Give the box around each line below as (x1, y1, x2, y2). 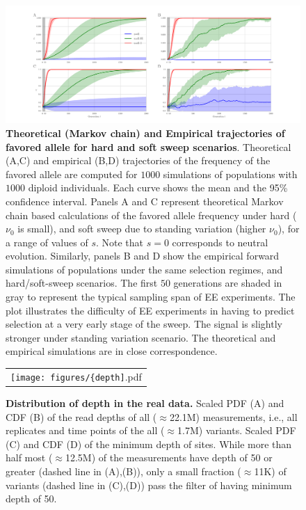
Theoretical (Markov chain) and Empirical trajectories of (6, 125, 285, 140)
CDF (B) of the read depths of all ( (6, 409, 157, 424)
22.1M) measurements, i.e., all (169, 409, 298, 424)
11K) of (254, 463, 287, 478)
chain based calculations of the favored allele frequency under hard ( (6, 207, 297, 222)
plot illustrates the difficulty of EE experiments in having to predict (6, 303, 295, 317)
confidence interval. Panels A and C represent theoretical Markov (6, 193, 284, 208)
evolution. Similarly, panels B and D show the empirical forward (6, 248, 280, 263)
